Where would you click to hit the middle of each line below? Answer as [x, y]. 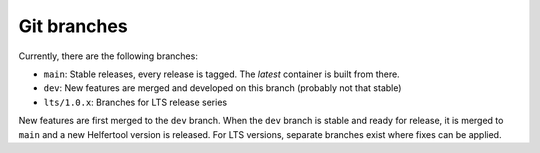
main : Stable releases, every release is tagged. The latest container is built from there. [221, 74]
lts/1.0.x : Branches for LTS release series [135, 102]
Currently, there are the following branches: [108, 56]
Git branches [73, 26]
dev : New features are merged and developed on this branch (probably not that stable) [222, 88]
